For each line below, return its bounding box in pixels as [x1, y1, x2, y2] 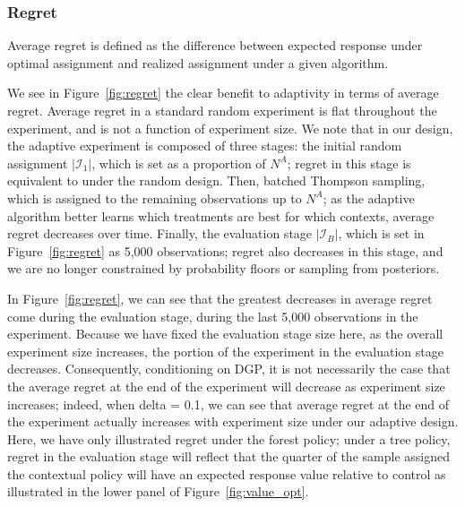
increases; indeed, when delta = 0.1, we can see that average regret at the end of [7, 394, 450, 413]
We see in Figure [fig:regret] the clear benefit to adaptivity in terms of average [7, 83, 439, 102]
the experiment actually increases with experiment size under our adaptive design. [7, 412, 459, 431]
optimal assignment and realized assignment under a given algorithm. [7, 53, 389, 72]
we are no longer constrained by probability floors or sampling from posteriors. [7, 259, 440, 278]
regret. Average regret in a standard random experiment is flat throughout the [7, 101, 437, 119]
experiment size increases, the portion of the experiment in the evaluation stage [7, 341, 443, 360]
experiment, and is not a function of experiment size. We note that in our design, [7, 118, 453, 137]
